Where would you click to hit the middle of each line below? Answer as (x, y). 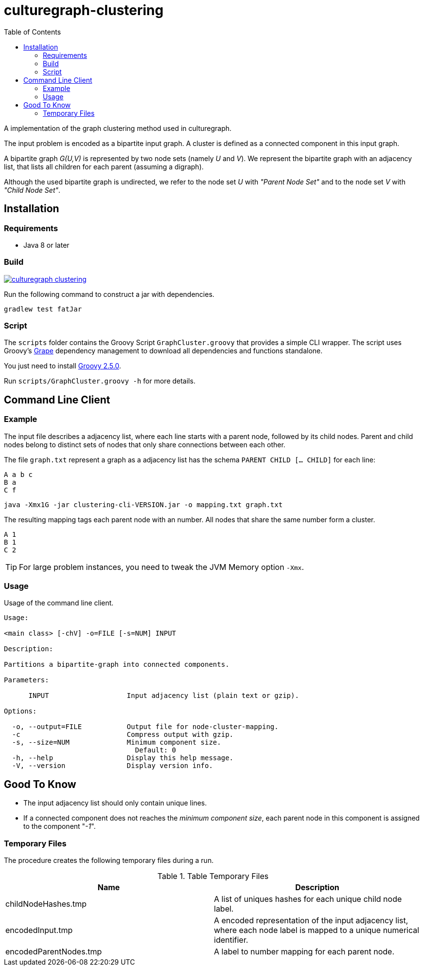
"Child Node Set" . (32, 190)
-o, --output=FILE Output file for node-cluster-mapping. (145, 727)
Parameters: (26, 680)
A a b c (18, 474)
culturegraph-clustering (84, 10)
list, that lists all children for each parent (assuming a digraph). (104, 166)
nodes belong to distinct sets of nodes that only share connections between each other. (145, 444)
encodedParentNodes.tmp (54, 952)
